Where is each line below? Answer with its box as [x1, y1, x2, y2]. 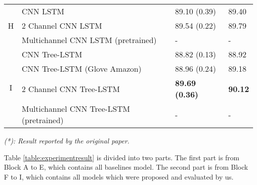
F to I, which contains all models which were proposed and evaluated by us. [4, 171, 234, 182]
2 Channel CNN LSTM [22, 20, 102, 31]
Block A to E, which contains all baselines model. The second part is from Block [4, 162, 248, 172]
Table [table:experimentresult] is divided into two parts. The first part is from [4, 152, 240, 162]
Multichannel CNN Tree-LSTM [22, 103, 130, 114]
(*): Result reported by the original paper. [4, 136, 129, 145]
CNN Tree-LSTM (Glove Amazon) [22, 63, 142, 74]
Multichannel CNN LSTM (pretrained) [22, 34, 157, 46]
